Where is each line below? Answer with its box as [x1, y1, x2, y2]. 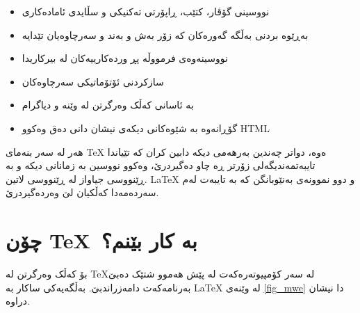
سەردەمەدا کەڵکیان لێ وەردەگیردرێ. [6, 185, 159, 200]
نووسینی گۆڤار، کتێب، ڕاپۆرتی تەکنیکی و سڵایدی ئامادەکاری [22, 4, 270, 18]
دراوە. [6, 294, 30, 308]
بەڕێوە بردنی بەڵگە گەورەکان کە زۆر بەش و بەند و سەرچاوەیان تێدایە [22, 27, 309, 42]
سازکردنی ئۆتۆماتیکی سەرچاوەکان [22, 74, 164, 88]
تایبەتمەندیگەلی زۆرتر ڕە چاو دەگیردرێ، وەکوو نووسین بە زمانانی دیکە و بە [6, 158, 316, 172]
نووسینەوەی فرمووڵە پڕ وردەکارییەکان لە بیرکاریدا [22, 51, 228, 65]
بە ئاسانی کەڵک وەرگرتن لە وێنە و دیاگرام [22, 97, 194, 112]
